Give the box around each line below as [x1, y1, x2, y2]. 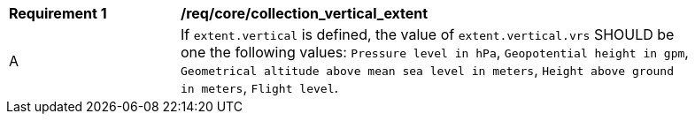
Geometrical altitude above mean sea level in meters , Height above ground [181, 61, 674, 79]
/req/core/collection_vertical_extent [181, 4, 429, 22]
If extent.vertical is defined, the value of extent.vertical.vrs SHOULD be [181, 26, 675, 43]
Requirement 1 [9, 4, 107, 22]
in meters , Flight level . [181, 79, 339, 96]
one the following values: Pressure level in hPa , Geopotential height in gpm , [181, 43, 689, 61]
